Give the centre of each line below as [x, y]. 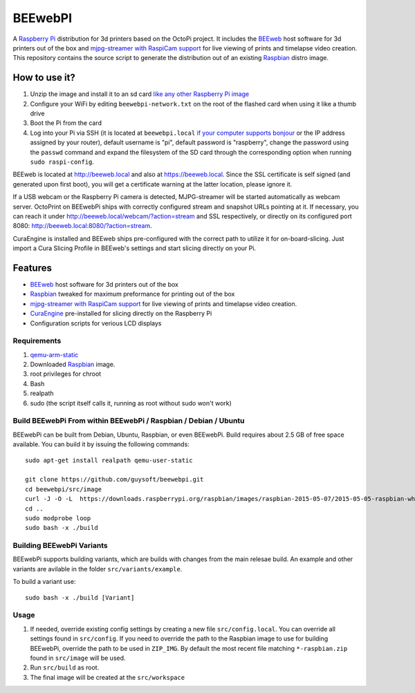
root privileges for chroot [66, 374]
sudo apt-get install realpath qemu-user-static [109, 460]
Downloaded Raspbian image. [73, 364]
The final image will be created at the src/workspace [108, 677]
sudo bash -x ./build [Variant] [80, 597]
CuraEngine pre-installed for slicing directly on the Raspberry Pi [121, 314]
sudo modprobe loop [58, 518]
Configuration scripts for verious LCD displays [96, 323]
